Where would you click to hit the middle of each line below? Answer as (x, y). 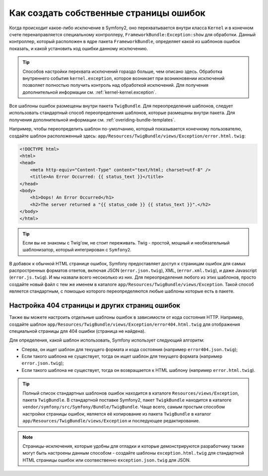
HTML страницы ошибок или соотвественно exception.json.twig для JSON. (107, 460)
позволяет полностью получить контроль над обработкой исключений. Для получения (115, 85)
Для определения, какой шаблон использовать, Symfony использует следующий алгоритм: (107, 340)
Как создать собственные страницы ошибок (107, 13)
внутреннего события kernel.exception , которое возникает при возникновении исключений (124, 78)
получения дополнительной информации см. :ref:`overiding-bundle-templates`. (92, 119)
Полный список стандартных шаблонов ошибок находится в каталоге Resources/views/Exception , (131, 393)
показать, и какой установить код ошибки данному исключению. (79, 48)
